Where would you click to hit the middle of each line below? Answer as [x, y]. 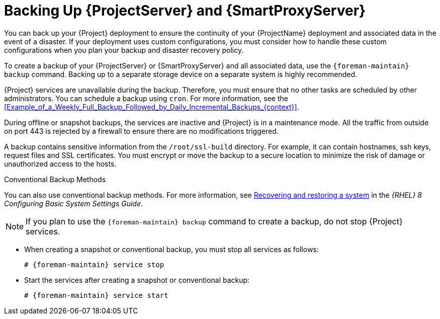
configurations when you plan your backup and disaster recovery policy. [124, 50]
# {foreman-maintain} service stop [94, 264]
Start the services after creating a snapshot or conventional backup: [137, 280]
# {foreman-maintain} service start [96, 295]
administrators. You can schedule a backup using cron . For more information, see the [146, 98]
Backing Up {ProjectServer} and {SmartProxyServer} [185, 11]
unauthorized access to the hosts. [60, 164]
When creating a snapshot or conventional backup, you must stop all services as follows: [171, 249]
